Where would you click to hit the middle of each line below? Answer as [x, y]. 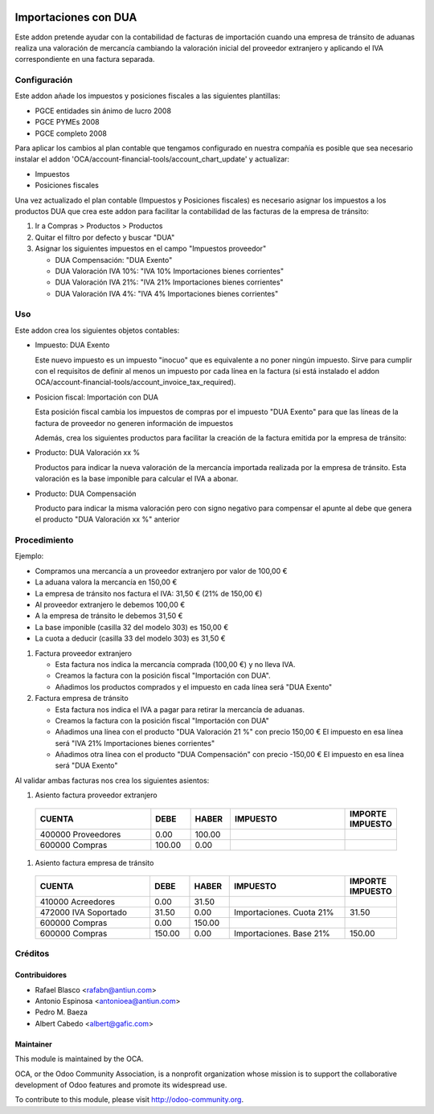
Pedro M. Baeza [61, 1012]
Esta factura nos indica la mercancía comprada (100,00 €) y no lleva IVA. [175, 664]
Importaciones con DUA [76, 17]
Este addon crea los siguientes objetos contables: [97, 330]
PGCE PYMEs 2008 [67, 122]
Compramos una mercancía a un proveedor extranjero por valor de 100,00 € [161, 571]
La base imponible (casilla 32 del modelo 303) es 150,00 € [132, 627]
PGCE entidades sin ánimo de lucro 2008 [103, 111]
